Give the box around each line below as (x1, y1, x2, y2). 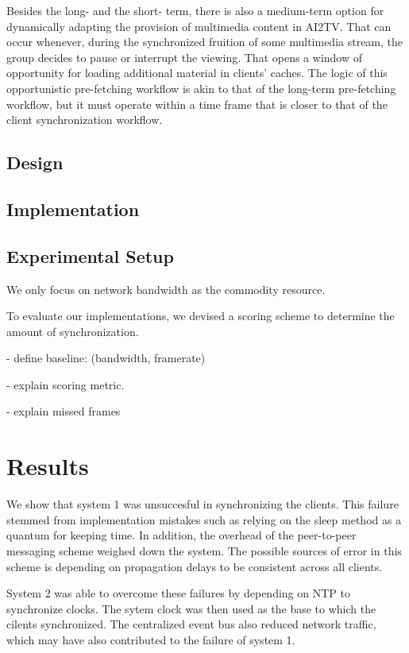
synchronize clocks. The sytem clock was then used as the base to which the (6, 600, 376, 616)
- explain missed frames (6, 403, 121, 419)
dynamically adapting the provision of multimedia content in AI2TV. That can (6, 17, 392, 34)
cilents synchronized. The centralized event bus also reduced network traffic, (6, 616, 376, 632)
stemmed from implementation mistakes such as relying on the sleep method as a (6, 511, 402, 527)
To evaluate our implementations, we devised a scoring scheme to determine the (6, 307, 395, 324)
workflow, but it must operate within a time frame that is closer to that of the (6, 95, 388, 112)
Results (6, 450, 89, 482)
